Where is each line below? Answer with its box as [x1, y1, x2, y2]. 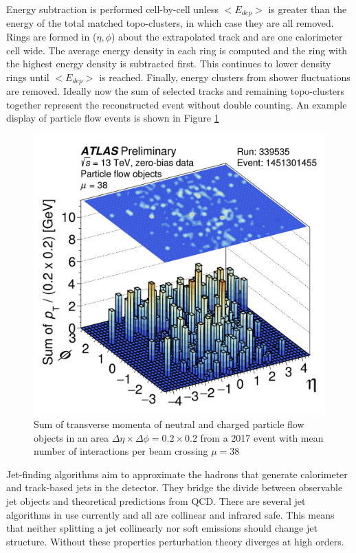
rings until [6, 69, 49, 84]
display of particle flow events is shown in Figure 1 [6, 111, 219, 125]
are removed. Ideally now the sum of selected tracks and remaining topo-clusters [6, 84, 345, 98]
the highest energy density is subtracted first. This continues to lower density [6, 56, 331, 71]
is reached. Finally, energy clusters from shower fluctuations [99, 69, 351, 84]
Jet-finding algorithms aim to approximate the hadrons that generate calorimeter [6, 466, 348, 481]
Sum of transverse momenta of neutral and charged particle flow [34, 417, 304, 431]
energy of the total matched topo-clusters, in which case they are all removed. [6, 16, 334, 30]
